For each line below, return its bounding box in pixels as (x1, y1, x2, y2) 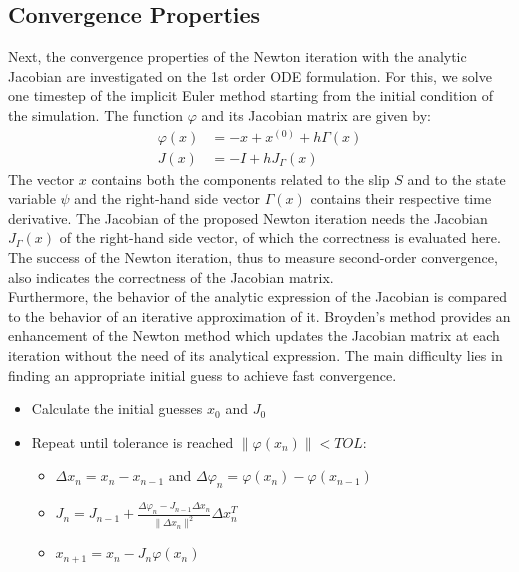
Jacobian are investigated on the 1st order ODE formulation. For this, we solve (8, 65, 492, 86)
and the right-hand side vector (74, 188, 261, 209)
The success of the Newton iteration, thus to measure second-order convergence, (8, 247, 498, 268)
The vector (8, 168, 75, 189)
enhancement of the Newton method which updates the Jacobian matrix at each (8, 325, 500, 346)
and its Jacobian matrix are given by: (201, 104, 432, 125)
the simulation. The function (8, 104, 184, 125)
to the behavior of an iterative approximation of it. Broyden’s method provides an (8, 305, 511, 326)
